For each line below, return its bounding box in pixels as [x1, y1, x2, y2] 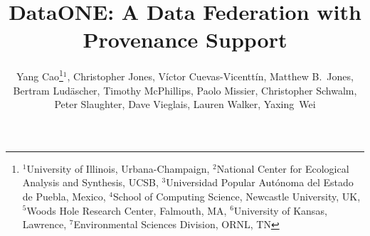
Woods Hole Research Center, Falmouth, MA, [26, 203, 227, 218]
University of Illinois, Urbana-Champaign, [26, 161, 210, 176]
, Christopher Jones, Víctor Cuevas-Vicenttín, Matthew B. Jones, [67, 68, 354, 83]
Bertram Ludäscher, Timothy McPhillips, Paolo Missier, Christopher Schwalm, [13, 82, 357, 97]
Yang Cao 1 [16, 67, 63, 83]
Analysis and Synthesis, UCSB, [22, 175, 159, 190]
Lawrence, [22, 217, 67, 232]
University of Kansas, [233, 203, 327, 218]
